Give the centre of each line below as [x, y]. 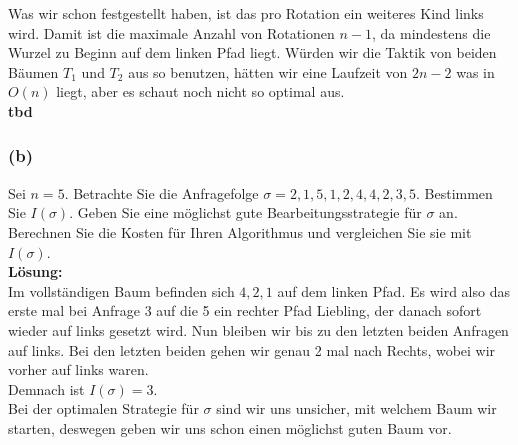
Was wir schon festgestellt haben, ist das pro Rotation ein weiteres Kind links [246, 13]
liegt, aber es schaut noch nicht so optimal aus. [200, 91]
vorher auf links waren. [78, 369]
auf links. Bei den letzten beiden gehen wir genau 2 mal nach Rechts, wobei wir [252, 349]
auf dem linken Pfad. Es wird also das [393, 290]
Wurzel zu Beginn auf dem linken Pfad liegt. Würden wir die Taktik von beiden [252, 52]
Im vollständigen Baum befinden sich [121, 290]
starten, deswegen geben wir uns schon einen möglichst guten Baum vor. [230, 427]
